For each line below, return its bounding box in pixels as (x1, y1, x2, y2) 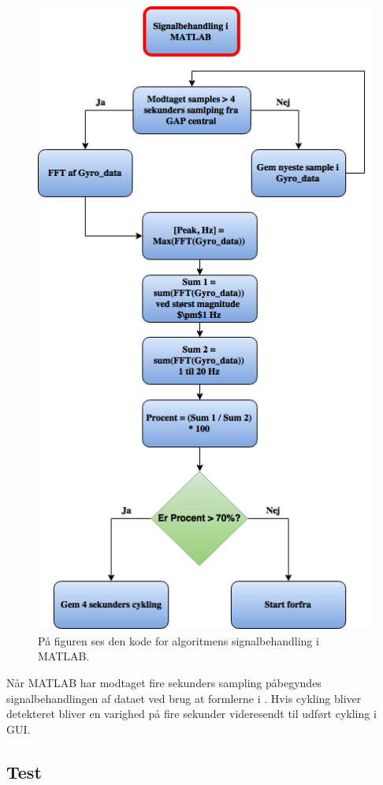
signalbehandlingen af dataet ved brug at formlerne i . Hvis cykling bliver (6, 690, 362, 706)
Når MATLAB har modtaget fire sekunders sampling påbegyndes (6, 675, 322, 691)
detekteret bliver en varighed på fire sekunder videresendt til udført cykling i (6, 705, 377, 722)
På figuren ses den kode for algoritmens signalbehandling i (38, 632, 319, 649)
